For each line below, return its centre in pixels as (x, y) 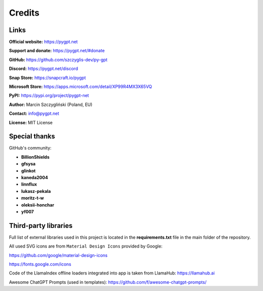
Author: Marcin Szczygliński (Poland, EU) (51, 104)
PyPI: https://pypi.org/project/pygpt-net (49, 96)
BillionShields (35, 157)
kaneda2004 (35, 178)
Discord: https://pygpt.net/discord (43, 69)
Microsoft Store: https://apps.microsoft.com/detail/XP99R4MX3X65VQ (81, 87)
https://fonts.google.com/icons (40, 264)
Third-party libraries (41, 225)
